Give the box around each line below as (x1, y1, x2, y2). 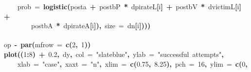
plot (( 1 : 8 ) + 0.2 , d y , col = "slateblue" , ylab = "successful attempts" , (4, 49, 224, 59)
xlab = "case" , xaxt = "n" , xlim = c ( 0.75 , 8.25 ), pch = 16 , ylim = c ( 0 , (18, 58, 248, 69)
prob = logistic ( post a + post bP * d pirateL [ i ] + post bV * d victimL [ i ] (18, 1, 241, 11)
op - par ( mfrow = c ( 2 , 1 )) (4, 39, 91, 50)
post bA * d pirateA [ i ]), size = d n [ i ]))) (31, 20, 151, 31)
